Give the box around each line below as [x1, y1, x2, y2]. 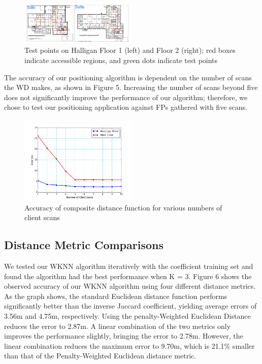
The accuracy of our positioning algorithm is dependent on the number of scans [4, 72, 252, 82]
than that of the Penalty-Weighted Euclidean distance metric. [4, 350, 196, 361]
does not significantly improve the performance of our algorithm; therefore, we [4, 92, 248, 102]
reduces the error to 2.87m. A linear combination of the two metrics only [4, 320, 231, 331]
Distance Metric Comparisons [4, 237, 163, 253]
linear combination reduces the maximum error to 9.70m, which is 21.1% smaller [4, 340, 255, 351]
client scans [24, 212, 60, 223]
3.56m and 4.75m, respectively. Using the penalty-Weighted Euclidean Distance [4, 310, 251, 321]
